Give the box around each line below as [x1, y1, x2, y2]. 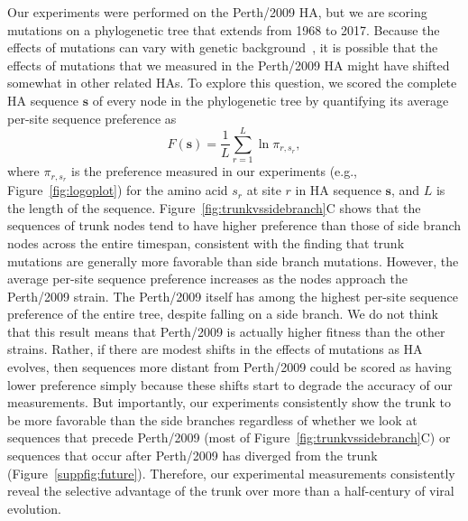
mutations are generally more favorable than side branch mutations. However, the [7, 251, 459, 270]
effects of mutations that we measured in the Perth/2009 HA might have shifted [7, 55, 450, 74]
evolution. [7, 498, 61, 517]
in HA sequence [295, 181, 381, 200]
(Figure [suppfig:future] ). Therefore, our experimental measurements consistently [7, 463, 455, 482]
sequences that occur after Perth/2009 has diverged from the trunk [7, 446, 378, 465]
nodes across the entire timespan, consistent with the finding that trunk [7, 233, 405, 252]
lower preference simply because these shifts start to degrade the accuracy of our [7, 375, 453, 394]
